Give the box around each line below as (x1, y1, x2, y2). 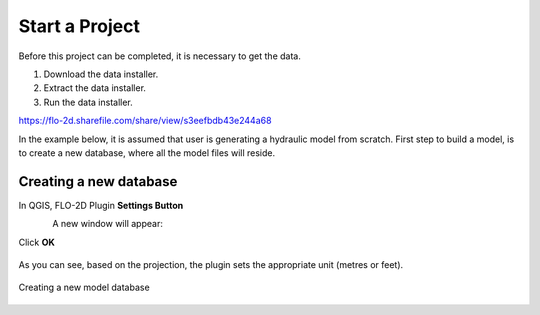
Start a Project (18, 15, 140, 37)
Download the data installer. (43, 68, 159, 80)
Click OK (18, 236, 55, 248)
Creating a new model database (18, 281, 150, 294)
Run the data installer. (43, 96, 134, 108)
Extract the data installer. (43, 82, 147, 94)
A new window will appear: (52, 218, 164, 230)
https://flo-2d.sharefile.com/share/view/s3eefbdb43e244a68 (18, 115, 272, 127)
